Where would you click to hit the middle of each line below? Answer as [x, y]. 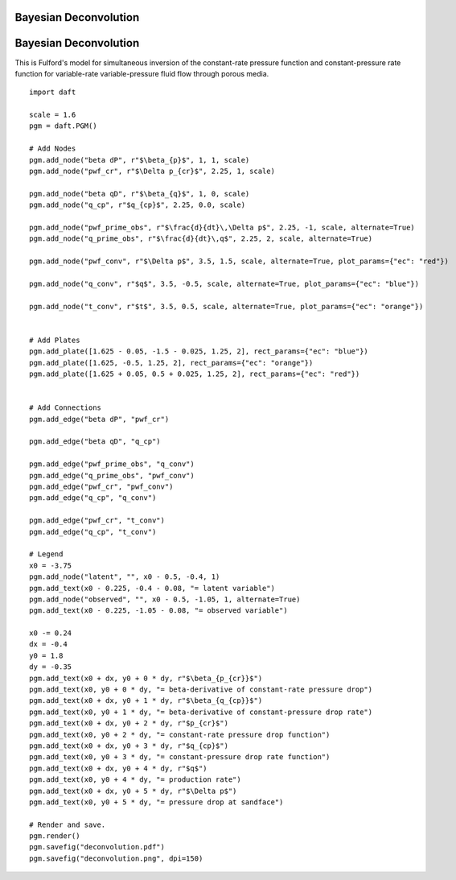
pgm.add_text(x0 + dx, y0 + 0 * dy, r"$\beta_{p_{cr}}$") [146, 678]
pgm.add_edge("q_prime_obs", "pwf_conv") [112, 475]
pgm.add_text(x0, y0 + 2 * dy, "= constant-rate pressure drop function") [180, 734]
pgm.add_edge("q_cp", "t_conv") [93, 532]
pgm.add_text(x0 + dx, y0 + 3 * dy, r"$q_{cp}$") [129, 746]
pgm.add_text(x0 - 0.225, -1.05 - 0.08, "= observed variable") [159, 611]
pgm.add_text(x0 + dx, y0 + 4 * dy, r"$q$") [119, 768]
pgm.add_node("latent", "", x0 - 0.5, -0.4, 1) [125, 577]
